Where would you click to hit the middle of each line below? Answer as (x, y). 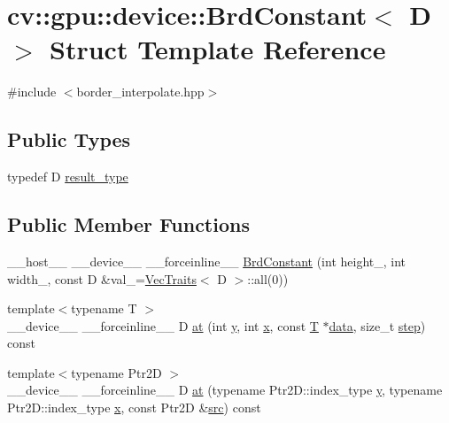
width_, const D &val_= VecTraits (102, 278)
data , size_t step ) (377, 325)
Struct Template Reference (218, 49)
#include (32, 92)
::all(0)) (268, 278)
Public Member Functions (128, 224)
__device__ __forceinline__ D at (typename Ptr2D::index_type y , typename (225, 390)
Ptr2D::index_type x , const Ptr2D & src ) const (134, 408)
